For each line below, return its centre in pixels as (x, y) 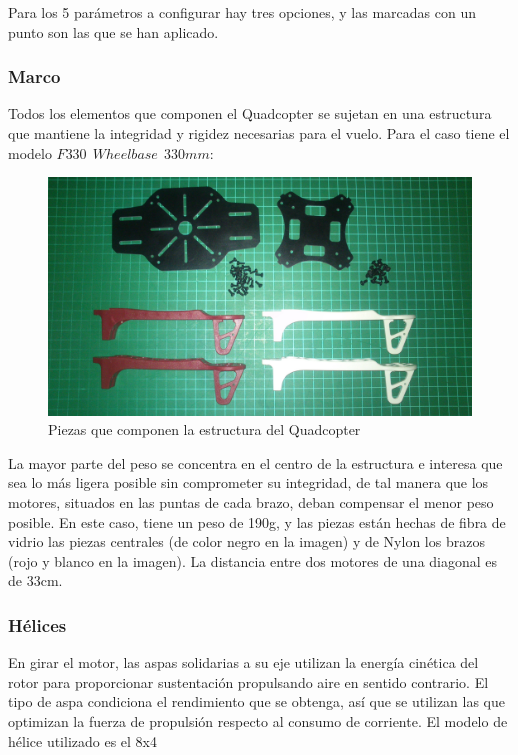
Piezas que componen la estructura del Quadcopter (204, 429)
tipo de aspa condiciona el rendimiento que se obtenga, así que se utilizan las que (257, 701)
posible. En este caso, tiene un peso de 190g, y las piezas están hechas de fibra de (257, 521)
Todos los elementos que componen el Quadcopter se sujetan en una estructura (250, 113)
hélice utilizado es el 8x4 (83, 740)
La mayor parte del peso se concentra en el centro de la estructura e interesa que (255, 462)
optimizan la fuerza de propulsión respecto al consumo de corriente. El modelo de (258, 721)
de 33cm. (35, 580)
